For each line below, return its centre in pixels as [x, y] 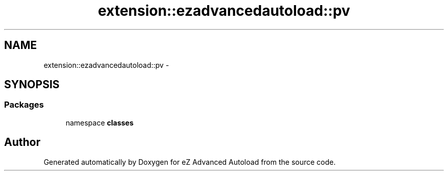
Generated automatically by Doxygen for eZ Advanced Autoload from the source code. [190, 162]
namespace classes [100, 122]
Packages [24, 105]
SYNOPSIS [32, 85]
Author [22, 142]
